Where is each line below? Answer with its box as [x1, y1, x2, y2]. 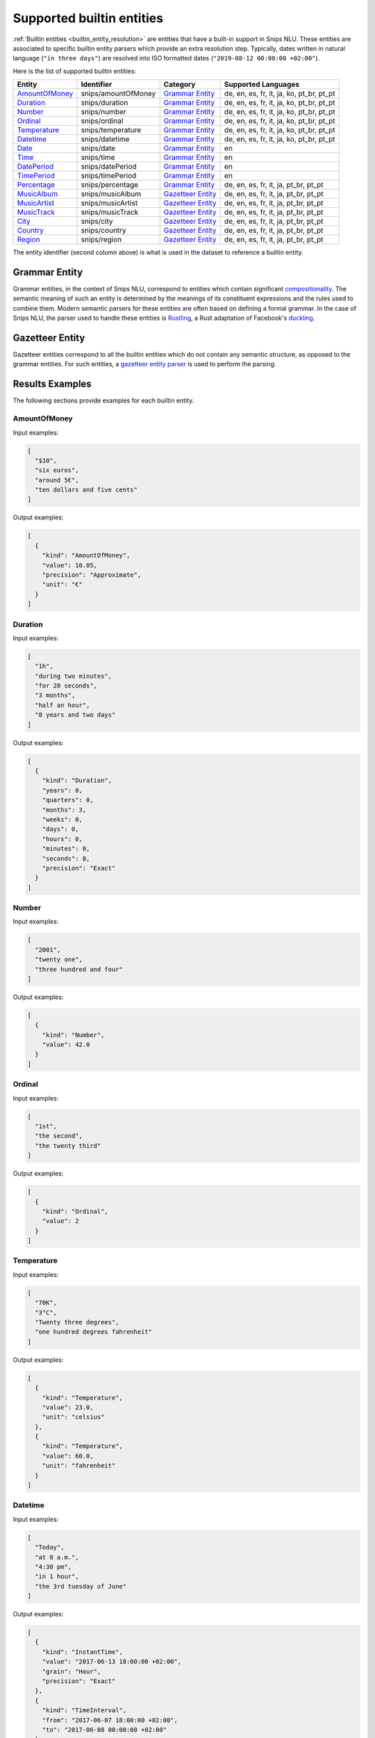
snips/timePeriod [81, 171, 137, 181]
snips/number [81, 107, 126, 117]
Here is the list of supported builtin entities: [12, 67, 137, 75]
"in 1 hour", [35, 1573, 79, 1581]
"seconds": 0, [42, 854, 90, 862]
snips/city [81, 216, 114, 226]
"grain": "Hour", [42, 1667, 101, 1675]
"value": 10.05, [42, 561, 97, 569]
